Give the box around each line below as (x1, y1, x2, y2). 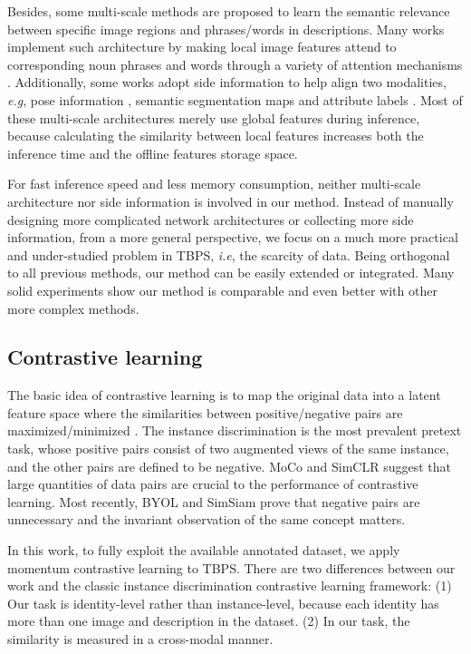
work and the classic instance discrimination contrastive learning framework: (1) (7, 576, 452, 595)
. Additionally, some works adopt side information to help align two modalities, (7, 73, 447, 92)
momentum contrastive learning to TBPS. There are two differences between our (7, 558, 456, 577)
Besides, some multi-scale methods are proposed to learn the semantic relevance (7, 2, 450, 20)
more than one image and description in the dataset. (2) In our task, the (7, 611, 410, 630)
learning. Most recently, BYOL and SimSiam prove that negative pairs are (7, 492, 420, 511)
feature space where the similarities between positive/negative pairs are (7, 403, 403, 422)
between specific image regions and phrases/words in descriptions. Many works (7, 19, 445, 38)
